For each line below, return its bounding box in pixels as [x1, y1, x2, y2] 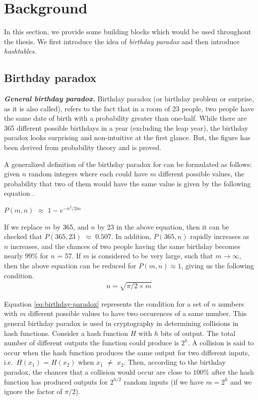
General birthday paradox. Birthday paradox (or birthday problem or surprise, [4, 93, 254, 104]
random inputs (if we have [124, 376, 204, 387]
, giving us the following [181, 260, 254, 271]
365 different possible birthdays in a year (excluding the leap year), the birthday [4, 122, 249, 133]
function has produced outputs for [4, 376, 108, 387]
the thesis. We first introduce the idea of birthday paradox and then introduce [4, 36, 240, 46]
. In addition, [111, 231, 151, 241]
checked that [4, 231, 42, 241]
